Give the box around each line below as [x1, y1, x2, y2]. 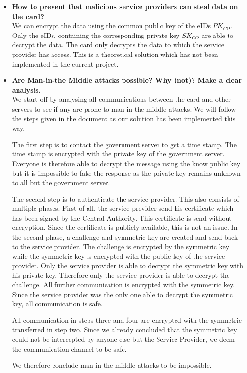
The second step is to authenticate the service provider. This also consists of [12, 193, 239, 204]
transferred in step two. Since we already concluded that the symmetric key [12, 324, 237, 335]
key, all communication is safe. [12, 298, 103, 309]
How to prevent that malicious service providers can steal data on [12, 1, 238, 11]
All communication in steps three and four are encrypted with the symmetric [12, 315, 242, 325]
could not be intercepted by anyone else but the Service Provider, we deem [12, 334, 235, 344]
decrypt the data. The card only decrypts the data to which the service [12, 39, 225, 50]
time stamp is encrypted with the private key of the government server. [12, 149, 225, 159]
